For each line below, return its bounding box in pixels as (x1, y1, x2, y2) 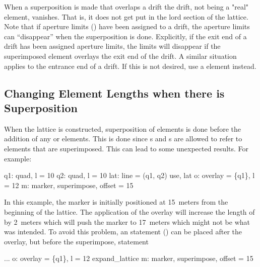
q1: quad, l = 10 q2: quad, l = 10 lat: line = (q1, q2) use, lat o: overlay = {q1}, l (4, 170, 255, 181)
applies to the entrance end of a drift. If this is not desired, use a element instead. (4, 60, 256, 71)
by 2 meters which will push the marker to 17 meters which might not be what (4, 216, 250, 227)
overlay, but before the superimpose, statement (4, 236, 149, 246)
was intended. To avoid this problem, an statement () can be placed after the (4, 226, 242, 237)
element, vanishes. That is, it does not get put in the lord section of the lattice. (4, 11, 248, 22)
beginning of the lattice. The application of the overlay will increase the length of (4, 206, 255, 217)
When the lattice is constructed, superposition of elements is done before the (4, 123, 241, 134)
